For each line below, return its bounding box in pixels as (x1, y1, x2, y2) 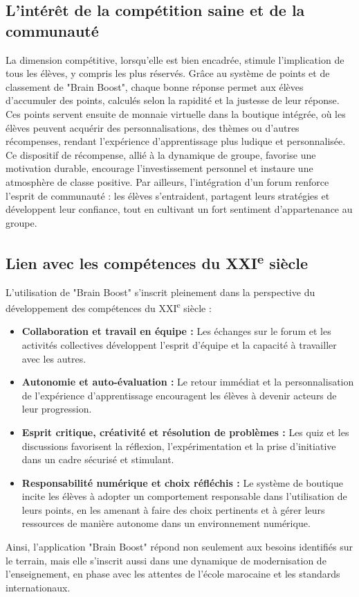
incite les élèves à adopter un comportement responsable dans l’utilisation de (21, 489, 347, 503)
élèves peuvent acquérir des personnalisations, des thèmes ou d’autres (6, 120, 300, 135)
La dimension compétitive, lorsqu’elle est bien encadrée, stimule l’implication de (6, 52, 344, 67)
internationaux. (6, 580, 71, 594)
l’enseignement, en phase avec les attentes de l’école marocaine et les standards (6, 566, 340, 581)
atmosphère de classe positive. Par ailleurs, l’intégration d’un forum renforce (6, 174, 329, 189)
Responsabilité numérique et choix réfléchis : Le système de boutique (21, 475, 343, 490)
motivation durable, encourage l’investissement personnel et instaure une (6, 161, 313, 175)
